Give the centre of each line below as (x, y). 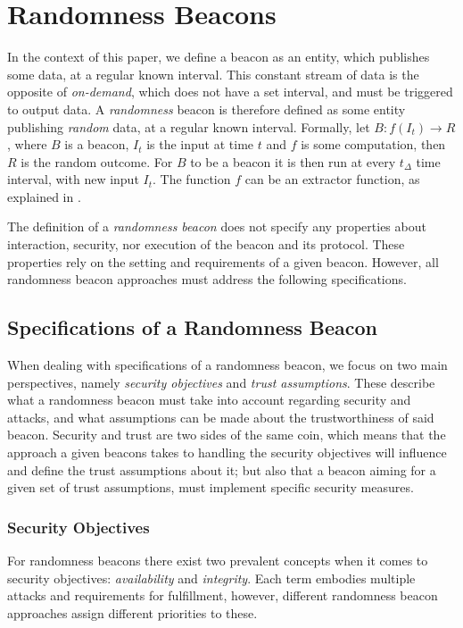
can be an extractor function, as (332, 179)
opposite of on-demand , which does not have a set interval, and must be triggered (230, 92)
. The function (192, 179)
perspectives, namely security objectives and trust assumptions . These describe (221, 382)
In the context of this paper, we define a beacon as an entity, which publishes (219, 57)
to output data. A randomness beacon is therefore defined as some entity (207, 109)
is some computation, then (373, 144)
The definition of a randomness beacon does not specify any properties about (217, 226)
